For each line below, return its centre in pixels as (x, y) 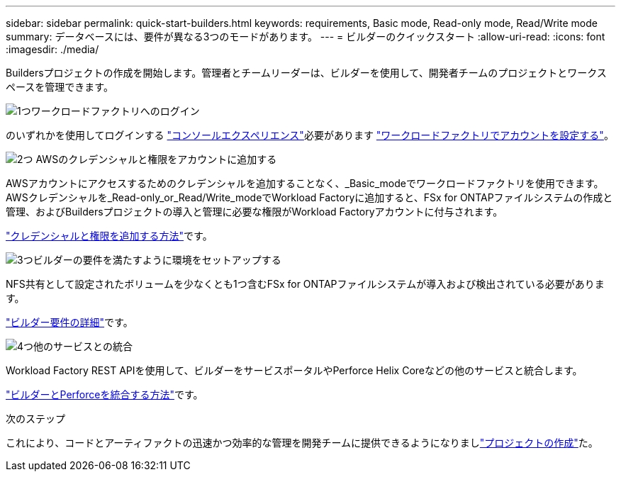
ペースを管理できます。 (60, 87)
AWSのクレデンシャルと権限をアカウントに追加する (156, 159)
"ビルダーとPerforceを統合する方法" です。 (105, 394)
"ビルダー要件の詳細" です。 (69, 322)
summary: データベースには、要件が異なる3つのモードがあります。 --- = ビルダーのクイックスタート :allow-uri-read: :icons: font (306, 37)
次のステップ (35, 419)
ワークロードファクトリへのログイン (115, 111)
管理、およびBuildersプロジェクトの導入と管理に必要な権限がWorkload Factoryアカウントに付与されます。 (254, 212)
